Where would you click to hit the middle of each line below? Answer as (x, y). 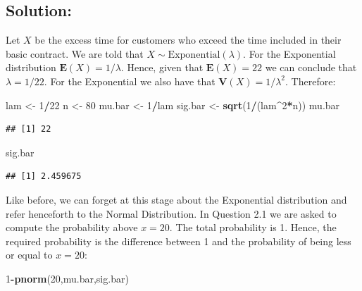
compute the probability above (72, 227)
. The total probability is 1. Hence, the (253, 227)
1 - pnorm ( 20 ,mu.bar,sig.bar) (67, 278)
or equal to (29, 255)
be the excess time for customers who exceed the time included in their (188, 40)
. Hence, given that (162, 67)
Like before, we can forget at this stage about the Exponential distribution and (176, 199)
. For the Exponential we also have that (130, 81)
